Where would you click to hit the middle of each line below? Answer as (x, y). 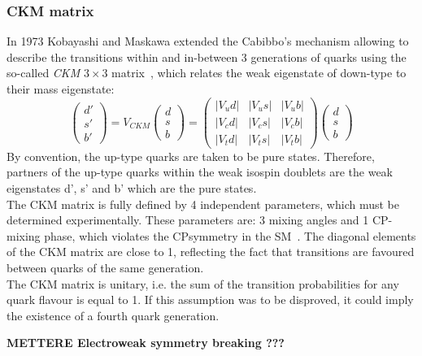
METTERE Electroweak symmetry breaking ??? (146, 343)
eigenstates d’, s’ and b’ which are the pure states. (132, 187)
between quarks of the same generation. (105, 267)
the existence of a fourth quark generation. (113, 315)
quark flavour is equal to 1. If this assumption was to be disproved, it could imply (210, 300)
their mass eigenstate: (61, 89)
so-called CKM (44, 73)
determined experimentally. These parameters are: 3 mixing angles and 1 (188, 220)
